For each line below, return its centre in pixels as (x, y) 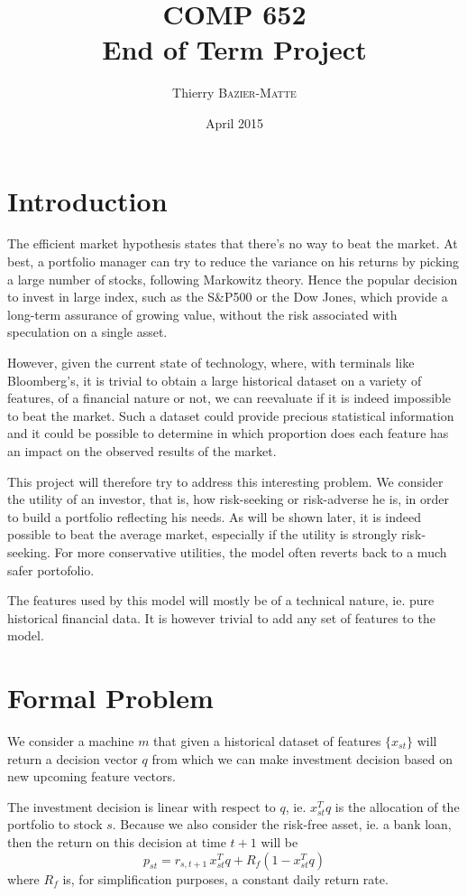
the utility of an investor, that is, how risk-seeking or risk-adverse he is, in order (229, 499)
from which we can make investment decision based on (302, 758)
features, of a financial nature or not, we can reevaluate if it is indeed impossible (229, 398)
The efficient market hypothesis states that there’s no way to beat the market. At (233, 243)
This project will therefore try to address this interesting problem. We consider (225, 481)
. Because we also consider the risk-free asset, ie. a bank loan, (282, 824)
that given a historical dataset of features (267, 741)
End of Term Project (234, 49)
